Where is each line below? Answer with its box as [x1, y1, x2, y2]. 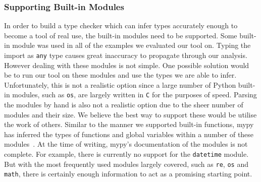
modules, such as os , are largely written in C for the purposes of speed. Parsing [12, 89, 257, 100]
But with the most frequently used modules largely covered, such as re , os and [4, 158, 248, 169]
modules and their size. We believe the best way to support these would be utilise [4, 109, 257, 119]
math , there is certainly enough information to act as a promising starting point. [4, 168, 252, 179]
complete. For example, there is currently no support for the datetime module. [4, 149, 249, 159]
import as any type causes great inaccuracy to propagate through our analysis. [4, 50, 247, 60]
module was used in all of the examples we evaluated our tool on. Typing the [12, 40, 251, 50]
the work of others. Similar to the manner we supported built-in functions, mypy [4, 119, 254, 130]
